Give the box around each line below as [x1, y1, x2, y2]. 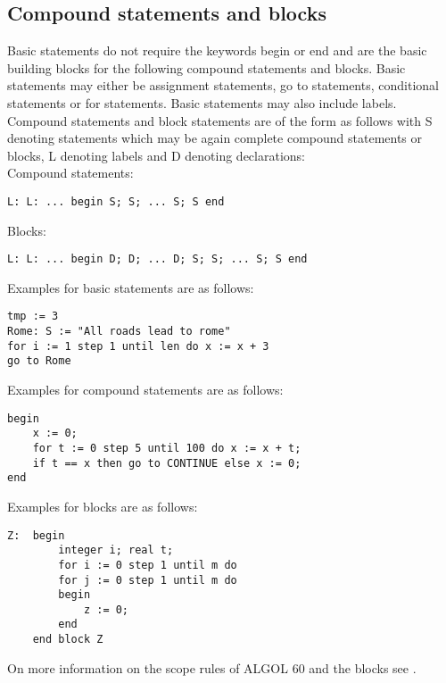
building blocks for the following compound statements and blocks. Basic [7, 58, 406, 77]
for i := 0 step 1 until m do [58, 558, 237, 571]
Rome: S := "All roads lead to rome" [7, 325, 231, 338]
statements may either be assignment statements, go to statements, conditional [7, 76, 439, 95]
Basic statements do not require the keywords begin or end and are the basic [7, 41, 427, 60]
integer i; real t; [58, 544, 174, 557]
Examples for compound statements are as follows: [7, 380, 284, 399]
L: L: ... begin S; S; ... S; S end [7, 195, 225, 208]
